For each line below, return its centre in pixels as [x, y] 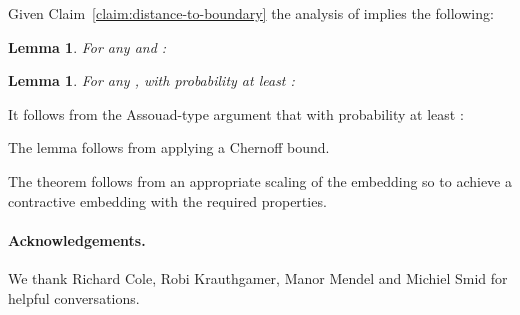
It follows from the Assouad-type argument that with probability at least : [236, 113]
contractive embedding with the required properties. [167, 200]
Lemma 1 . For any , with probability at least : [151, 80]
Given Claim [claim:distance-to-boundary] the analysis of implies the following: [251, 13]
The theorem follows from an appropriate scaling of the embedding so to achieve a [260, 180]
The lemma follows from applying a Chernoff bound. [169, 147]
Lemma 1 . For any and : [87, 46]
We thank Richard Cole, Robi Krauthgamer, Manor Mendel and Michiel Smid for [258, 277]
